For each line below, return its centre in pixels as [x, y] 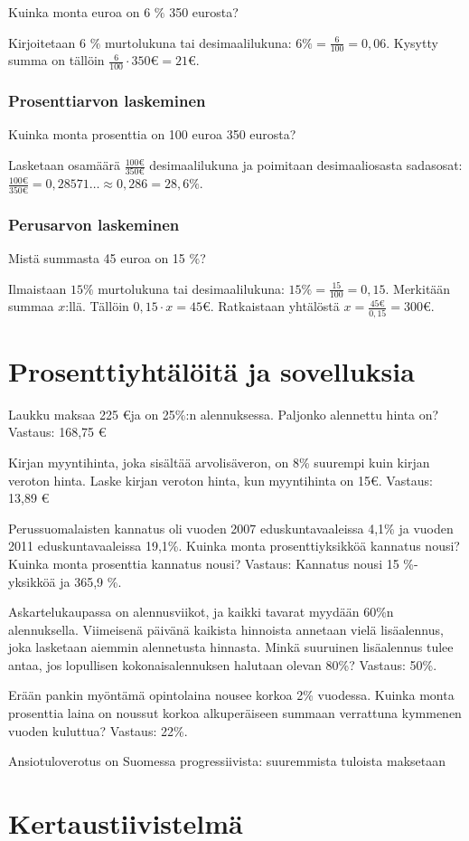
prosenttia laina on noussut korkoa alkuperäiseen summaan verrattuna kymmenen [235, 713]
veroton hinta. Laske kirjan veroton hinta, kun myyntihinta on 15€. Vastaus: [220, 480]
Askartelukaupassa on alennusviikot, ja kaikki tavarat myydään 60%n [201, 612]
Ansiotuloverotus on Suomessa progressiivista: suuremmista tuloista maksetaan [227, 761]
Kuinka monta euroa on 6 [80, 12]
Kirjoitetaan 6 [47, 42]
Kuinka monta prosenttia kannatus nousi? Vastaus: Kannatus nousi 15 [204, 563]
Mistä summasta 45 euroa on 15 [97, 257]
